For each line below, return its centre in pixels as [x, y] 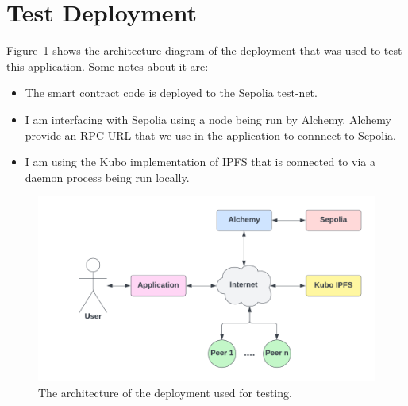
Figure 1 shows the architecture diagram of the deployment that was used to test [204, 50]
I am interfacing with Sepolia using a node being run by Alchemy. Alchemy [208, 119]
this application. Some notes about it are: [108, 66]
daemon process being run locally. [107, 177]
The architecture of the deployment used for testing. [165, 392]
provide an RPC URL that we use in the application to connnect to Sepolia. [210, 135]
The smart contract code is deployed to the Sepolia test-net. [171, 93]
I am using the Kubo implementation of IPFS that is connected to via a [200, 162]
